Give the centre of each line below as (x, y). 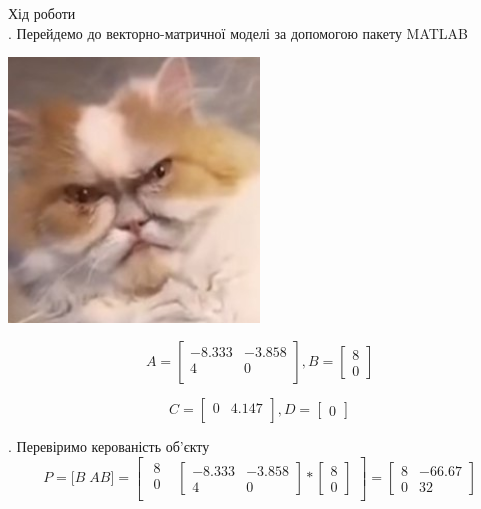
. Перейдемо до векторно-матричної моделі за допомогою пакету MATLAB (238, 32)
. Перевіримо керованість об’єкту (109, 446)
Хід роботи (42, 13)
